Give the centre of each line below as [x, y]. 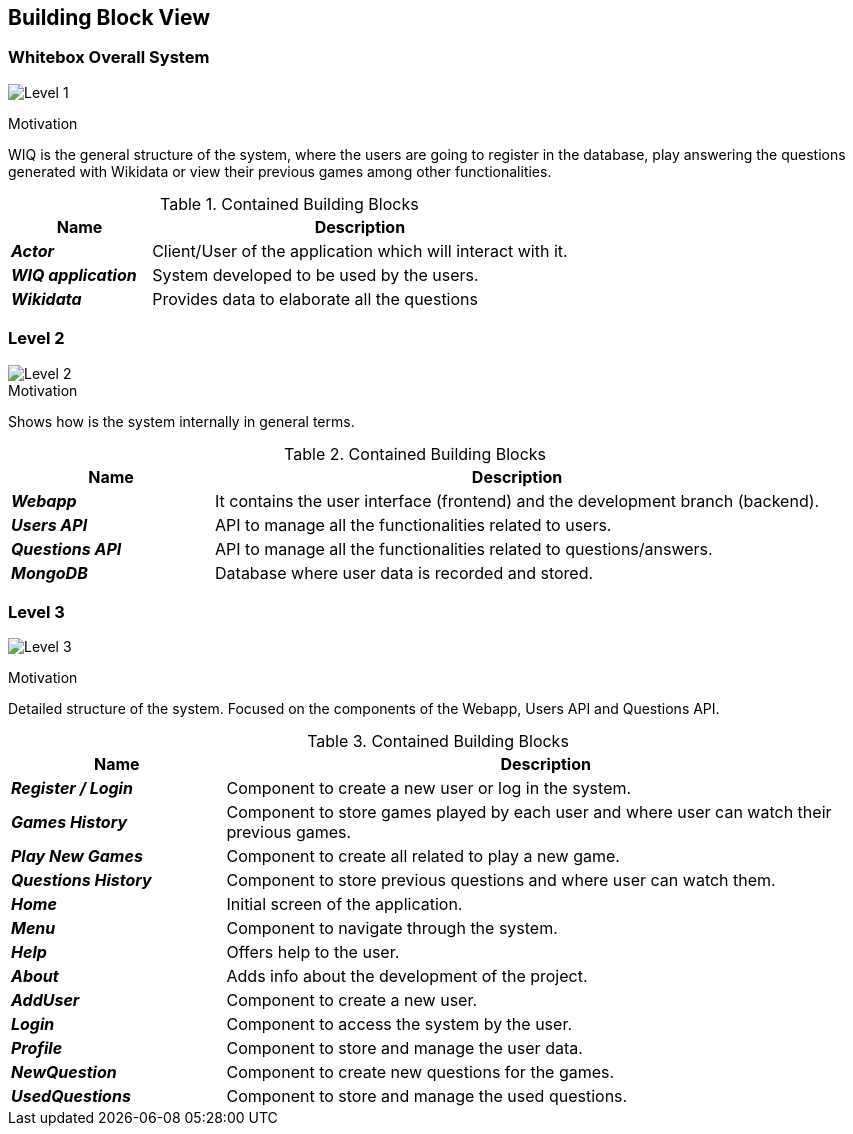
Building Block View [109, 17]
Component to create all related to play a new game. [423, 856]
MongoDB [49, 572]
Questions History [81, 880]
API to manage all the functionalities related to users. [413, 524]
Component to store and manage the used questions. [427, 1096]
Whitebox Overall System [109, 57]
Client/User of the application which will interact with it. [360, 250]
